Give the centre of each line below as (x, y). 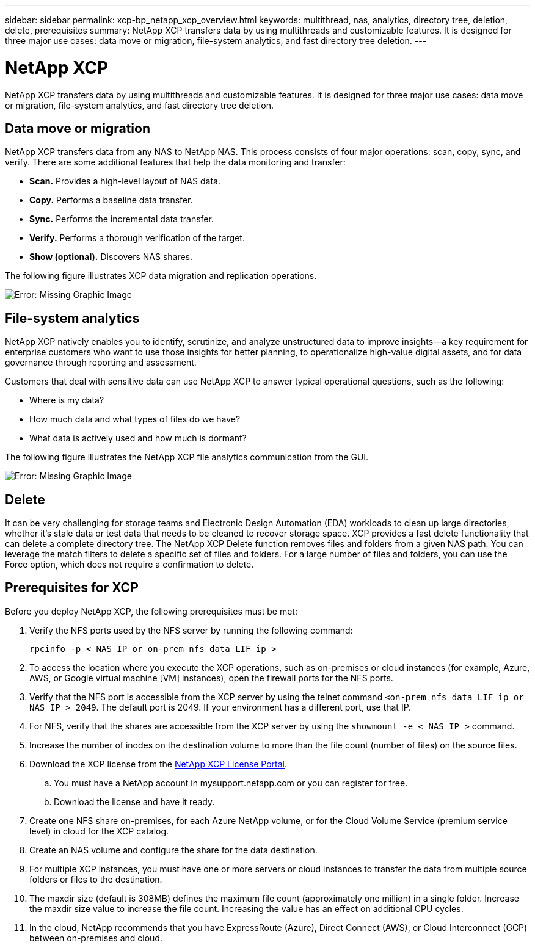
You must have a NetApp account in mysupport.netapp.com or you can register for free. (231, 783)
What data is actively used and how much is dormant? (138, 438)
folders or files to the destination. (96, 879)
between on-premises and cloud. (96, 938)
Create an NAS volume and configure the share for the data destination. (173, 850)
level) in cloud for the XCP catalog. (99, 831)
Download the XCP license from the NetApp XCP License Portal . (158, 764)
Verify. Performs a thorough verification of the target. (137, 238)
